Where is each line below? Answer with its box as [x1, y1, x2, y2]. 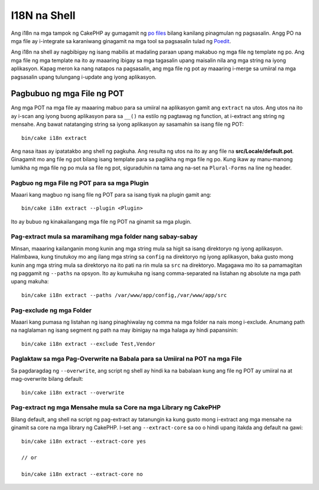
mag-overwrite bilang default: [11, 375, 84, 383]
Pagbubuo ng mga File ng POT [11, 89, 124, 99]
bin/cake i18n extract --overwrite [21, 389, 125, 396]
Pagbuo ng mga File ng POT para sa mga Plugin [11, 179, 149, 187]
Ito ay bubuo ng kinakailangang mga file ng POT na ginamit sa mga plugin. [11, 218, 192, 225]
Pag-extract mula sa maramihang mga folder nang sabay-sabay [11, 233, 198, 241]
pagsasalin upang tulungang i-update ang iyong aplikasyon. [11, 73, 157, 80]
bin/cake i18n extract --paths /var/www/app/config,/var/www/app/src [21, 292, 227, 298]
